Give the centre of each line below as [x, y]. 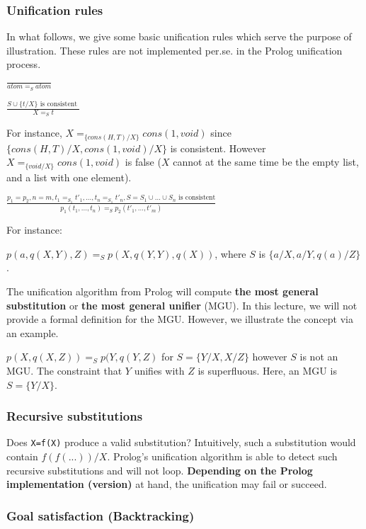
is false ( [143, 162]
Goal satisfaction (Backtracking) [101, 515]
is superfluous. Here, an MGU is [267, 370]
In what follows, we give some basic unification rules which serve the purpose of [179, 36]
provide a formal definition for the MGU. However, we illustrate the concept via [180, 319]
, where [230, 253]
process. [24, 64]
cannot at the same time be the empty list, [266, 162]
